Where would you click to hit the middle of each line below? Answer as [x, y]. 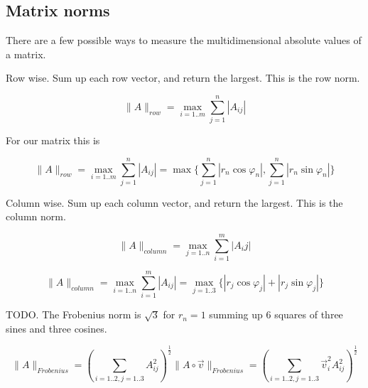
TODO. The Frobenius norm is [74, 314]
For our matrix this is [53, 140]
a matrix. [26, 54]
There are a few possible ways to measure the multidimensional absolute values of [184, 40]
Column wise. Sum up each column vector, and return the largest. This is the [174, 202]
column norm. [36, 216]
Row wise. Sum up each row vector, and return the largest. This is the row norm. [183, 78]
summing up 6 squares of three [276, 314]
